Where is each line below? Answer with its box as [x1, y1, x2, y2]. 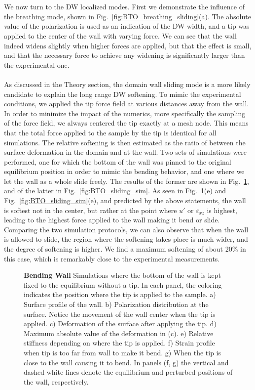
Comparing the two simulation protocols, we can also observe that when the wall [4, 224, 249, 234]
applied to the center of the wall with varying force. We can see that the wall [4, 30, 237, 41]
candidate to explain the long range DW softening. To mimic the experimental [4, 88, 241, 99]
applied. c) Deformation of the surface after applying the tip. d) [24, 318, 217, 329]
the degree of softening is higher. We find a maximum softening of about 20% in [4, 244, 246, 254]
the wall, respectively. [24, 376, 89, 387]
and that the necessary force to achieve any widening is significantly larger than [4, 50, 245, 60]
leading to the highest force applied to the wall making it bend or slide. [4, 215, 220, 225]
